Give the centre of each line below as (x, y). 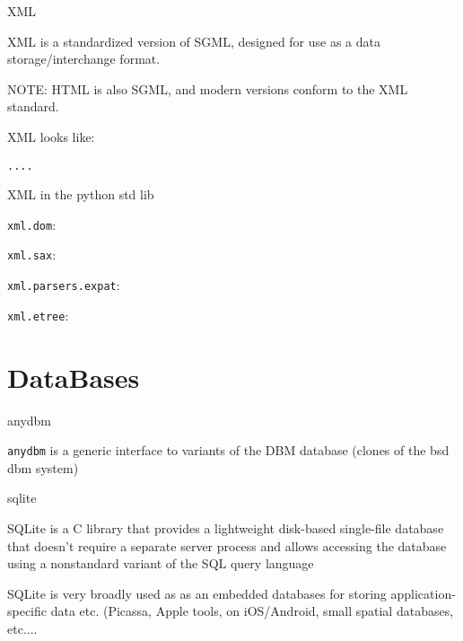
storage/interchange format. (84, 59)
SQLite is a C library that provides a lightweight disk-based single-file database (226, 528)
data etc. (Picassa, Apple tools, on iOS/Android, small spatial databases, (252, 611)
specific (27, 611)
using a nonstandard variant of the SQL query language (161, 563)
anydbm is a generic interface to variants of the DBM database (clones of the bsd (228, 450)
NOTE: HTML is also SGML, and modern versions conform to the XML (208, 88)
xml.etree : (38, 315)
